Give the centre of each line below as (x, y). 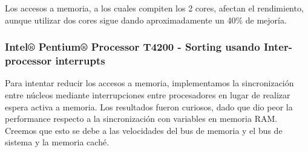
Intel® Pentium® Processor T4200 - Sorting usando (133, 47)
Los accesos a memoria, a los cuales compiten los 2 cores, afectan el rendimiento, (154, 8)
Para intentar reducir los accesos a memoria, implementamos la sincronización (149, 83)
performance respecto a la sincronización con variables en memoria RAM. (141, 119)
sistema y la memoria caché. (57, 142)
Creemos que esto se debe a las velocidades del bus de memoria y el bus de (144, 130)
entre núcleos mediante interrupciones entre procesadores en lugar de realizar (148, 94)
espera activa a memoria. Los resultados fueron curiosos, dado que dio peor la (149, 106)
